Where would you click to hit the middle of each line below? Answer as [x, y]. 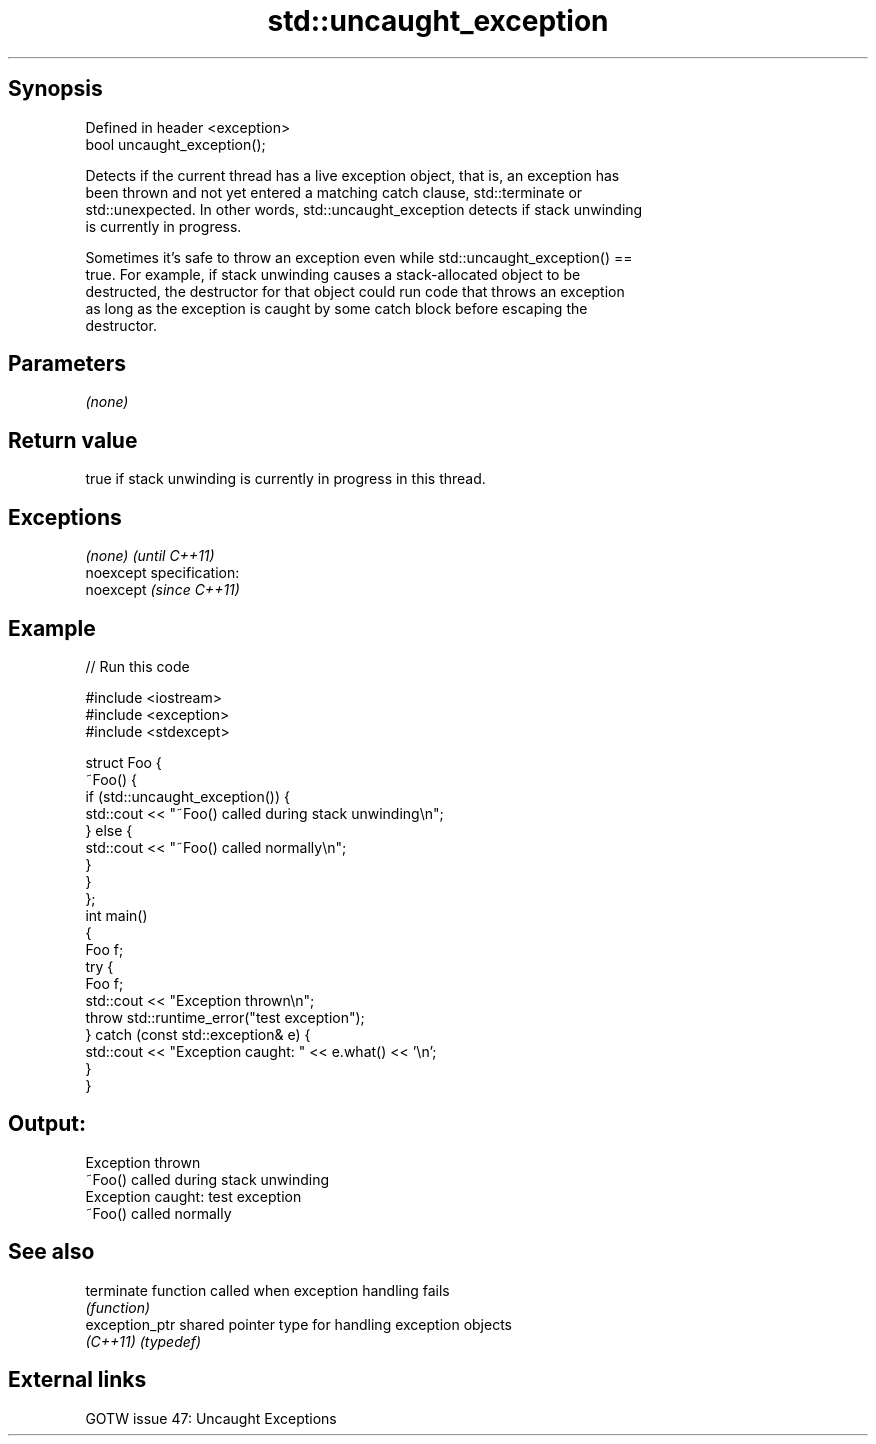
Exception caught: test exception [193, 1196]
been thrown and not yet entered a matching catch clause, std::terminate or [334, 192]
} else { [109, 830]
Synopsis [55, 89]
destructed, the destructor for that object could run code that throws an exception [355, 291]
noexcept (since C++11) [162, 590]
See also [51, 1252]
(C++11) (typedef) [143, 1341]
